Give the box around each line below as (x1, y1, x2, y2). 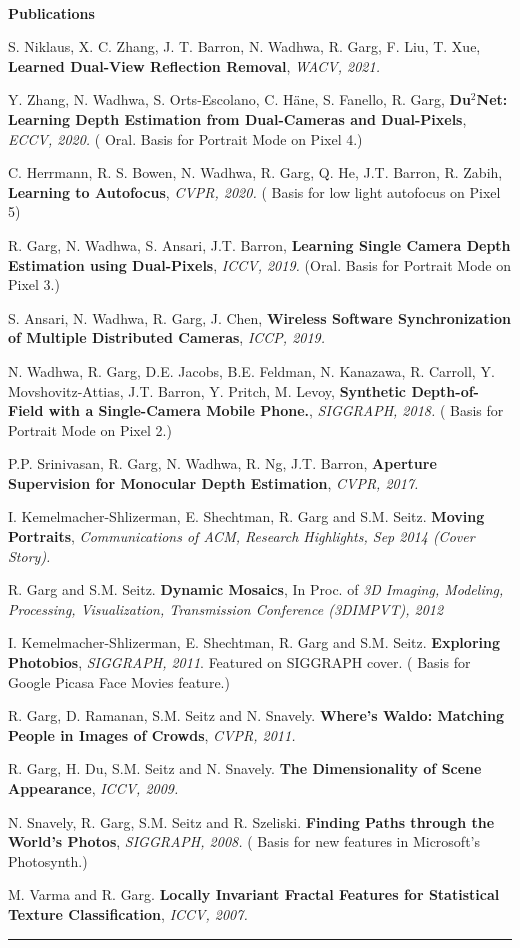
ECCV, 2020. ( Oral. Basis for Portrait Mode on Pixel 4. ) (8, 128, 363, 149)
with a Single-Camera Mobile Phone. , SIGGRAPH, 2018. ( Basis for (48, 400, 504, 421)
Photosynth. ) (8, 850, 88, 871)
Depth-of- (411, 380, 479, 401)
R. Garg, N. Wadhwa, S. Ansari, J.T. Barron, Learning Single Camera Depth (8, 234, 511, 255)
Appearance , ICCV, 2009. (8, 778, 179, 798)
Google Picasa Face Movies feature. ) (8, 671, 230, 692)
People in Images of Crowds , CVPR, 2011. (8, 724, 296, 745)
